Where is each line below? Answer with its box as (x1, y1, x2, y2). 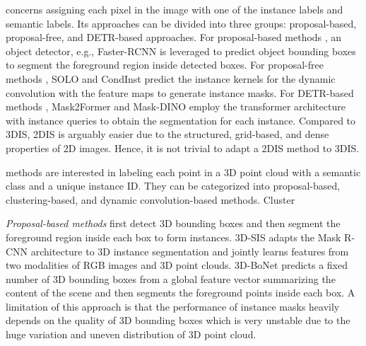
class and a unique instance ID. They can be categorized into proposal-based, (6, 178, 341, 193)
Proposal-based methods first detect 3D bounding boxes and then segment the (6, 216, 341, 231)
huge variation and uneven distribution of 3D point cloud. (6, 327, 256, 342)
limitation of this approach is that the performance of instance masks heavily (6, 299, 340, 313)
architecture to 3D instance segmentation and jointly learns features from (30, 243, 349, 258)
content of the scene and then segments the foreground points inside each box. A (6, 285, 355, 300)
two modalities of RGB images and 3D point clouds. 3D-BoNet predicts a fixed (6, 258, 348, 272)
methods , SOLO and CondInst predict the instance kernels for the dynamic (6, 71, 336, 86)
